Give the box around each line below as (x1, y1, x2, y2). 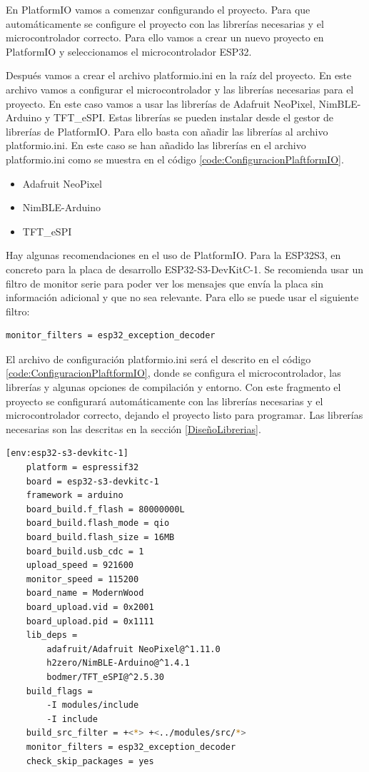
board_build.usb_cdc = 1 (26, 546, 144, 557)
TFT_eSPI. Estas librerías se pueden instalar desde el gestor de (53, 110, 334, 125)
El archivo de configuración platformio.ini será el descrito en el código (6, 351, 311, 366)
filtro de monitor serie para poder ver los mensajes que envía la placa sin (6, 275, 324, 290)
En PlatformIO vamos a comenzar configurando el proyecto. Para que (6, 2, 310, 16)
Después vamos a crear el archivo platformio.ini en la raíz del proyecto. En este (6, 68, 352, 83)
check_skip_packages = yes (26, 756, 154, 766)
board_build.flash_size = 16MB (26, 532, 175, 542)
